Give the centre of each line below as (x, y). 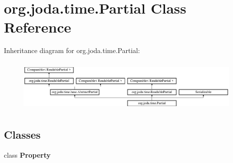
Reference (38, 27)
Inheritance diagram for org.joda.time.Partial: (72, 50)
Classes (22, 135)
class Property (27, 155)
